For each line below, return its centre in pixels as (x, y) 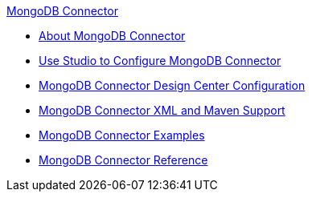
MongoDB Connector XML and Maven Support (162, 110)
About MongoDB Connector (112, 36)
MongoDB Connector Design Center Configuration (172, 85)
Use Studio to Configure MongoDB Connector (160, 61)
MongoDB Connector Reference (123, 160)
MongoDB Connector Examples (122, 135)
